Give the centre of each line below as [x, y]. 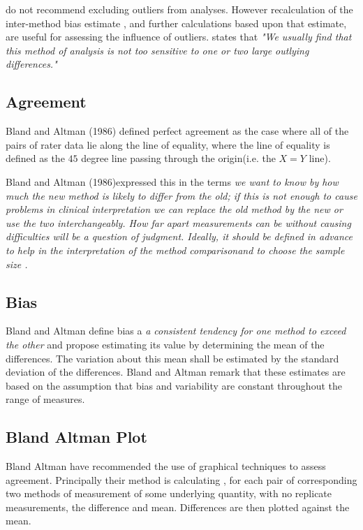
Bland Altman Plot [76, 437]
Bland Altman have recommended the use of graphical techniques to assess [166, 466]
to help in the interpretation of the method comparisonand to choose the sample [175, 250]
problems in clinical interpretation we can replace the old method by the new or [174, 209]
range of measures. [45, 399]
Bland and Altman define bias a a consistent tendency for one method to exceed [176, 331]
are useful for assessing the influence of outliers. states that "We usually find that [179, 37]
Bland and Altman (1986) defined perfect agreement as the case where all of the [177, 131]
